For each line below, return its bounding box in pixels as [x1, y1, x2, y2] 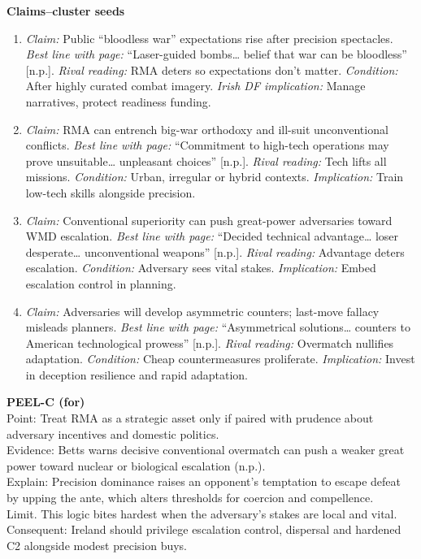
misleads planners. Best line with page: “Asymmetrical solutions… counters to [25, 318, 410, 336]
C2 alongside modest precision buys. [7, 536, 188, 553]
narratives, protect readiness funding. [25, 93, 211, 110]
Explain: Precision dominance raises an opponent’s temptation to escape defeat [7, 473, 401, 490]
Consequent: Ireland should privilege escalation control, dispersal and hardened [7, 521, 401, 538]
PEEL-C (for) [7, 393, 85, 410]
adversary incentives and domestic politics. [7, 425, 219, 442]
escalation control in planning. [25, 275, 176, 292]
